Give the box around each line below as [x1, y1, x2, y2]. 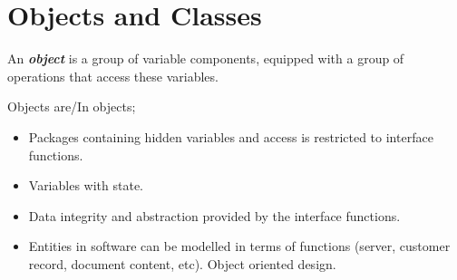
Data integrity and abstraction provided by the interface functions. [28, 206, 401, 225]
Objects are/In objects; [7, 97, 136, 116]
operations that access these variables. [7, 66, 219, 85]
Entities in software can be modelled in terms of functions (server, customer [28, 237, 451, 256]
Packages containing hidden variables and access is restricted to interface [28, 127, 433, 146]
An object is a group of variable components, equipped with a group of [7, 49, 404, 68]
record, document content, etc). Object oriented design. [28, 254, 336, 273]
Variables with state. [28, 176, 143, 195]
